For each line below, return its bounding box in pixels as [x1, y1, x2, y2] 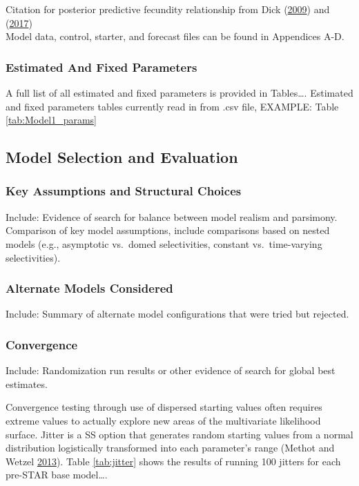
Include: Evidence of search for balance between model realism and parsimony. [6, 209, 338, 224]
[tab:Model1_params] [6, 113, 97, 127]
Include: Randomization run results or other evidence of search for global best [6, 363, 336, 378]
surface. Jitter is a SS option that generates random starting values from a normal [6, 427, 353, 441]
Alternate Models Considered [6, 280, 173, 297]
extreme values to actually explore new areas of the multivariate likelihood [6, 413, 321, 427]
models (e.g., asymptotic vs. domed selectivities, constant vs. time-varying [6, 236, 322, 251]
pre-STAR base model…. [6, 467, 108, 482]
